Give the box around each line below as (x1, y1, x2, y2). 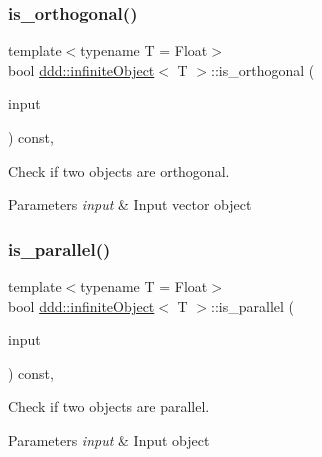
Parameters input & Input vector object (8, 194, 252, 215)
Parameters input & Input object (8, 429, 210, 450)
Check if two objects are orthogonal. (8, 160, 230, 181)
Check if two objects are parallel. (8, 396, 210, 417)
